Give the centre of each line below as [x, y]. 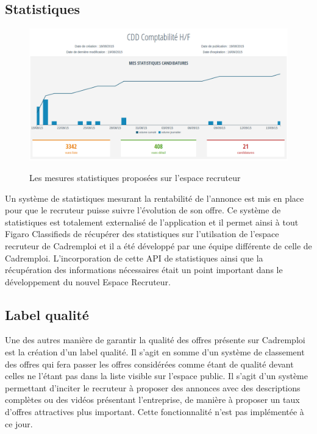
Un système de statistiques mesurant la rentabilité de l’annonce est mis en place [155, 198]
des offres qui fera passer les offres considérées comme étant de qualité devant [149, 364]
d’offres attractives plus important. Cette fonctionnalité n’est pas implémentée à [155, 412]
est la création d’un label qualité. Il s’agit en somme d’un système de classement [155, 352]
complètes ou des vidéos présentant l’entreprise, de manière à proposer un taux [152, 400]
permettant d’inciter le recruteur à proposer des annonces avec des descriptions [153, 387]
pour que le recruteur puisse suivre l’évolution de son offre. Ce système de [143, 210]
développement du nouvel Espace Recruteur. [88, 281]
